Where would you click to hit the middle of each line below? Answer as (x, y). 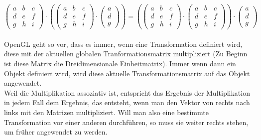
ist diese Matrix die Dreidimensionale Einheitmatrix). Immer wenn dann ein (120, 63)
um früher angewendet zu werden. (56, 132)
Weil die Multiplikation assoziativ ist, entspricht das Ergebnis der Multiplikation (127, 92)
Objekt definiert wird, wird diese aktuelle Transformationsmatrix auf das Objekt (127, 73)
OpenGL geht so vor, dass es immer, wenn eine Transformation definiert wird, (123, 44)
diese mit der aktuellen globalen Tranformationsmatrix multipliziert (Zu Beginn (126, 54)
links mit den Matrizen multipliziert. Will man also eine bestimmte (106, 112)
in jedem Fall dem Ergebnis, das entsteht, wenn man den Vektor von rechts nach (127, 102)
